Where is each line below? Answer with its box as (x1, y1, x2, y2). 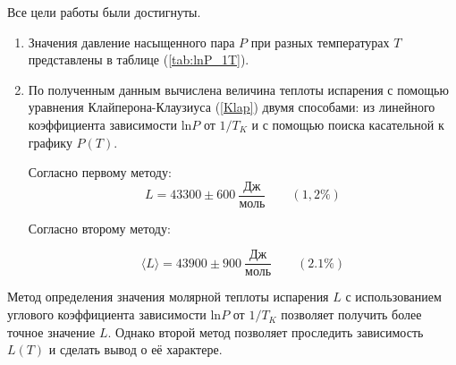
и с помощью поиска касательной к (251, 115, 444, 133)
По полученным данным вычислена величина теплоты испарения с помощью (28, 80, 449, 98)
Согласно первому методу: (28, 163, 172, 182)
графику (28, 132, 72, 151)
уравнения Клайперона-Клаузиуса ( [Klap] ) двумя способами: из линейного (28, 98, 435, 116)
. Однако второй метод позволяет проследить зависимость (107, 322, 424, 341)
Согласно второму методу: (28, 218, 171, 237)
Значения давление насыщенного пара (28, 32, 235, 51)
